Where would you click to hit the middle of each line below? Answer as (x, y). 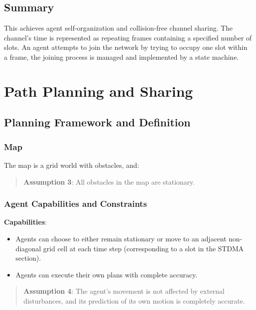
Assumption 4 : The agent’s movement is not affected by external (124, 291)
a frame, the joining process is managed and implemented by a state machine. (121, 57)
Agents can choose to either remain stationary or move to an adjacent (121, 238)
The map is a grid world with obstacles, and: (72, 165)
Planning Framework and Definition (97, 122)
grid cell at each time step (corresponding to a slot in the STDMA (143, 248)
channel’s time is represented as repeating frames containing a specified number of (128, 37)
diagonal (28, 248)
